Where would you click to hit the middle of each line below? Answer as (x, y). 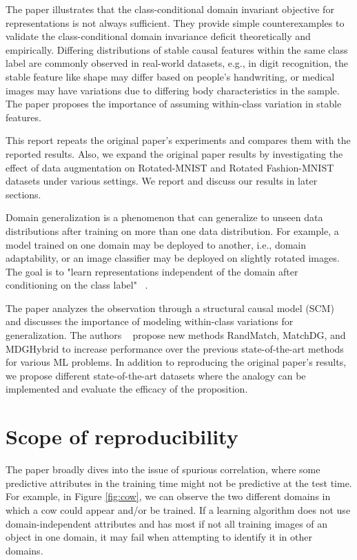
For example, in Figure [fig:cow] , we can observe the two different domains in (168, 496)
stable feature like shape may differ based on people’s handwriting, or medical (170, 76)
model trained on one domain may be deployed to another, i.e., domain (156, 244)
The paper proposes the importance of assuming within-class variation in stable (174, 104)
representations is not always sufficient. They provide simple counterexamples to (175, 22)
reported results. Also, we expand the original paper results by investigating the (174, 153)
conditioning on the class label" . (77, 285)
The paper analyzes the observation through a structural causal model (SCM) (170, 308)
